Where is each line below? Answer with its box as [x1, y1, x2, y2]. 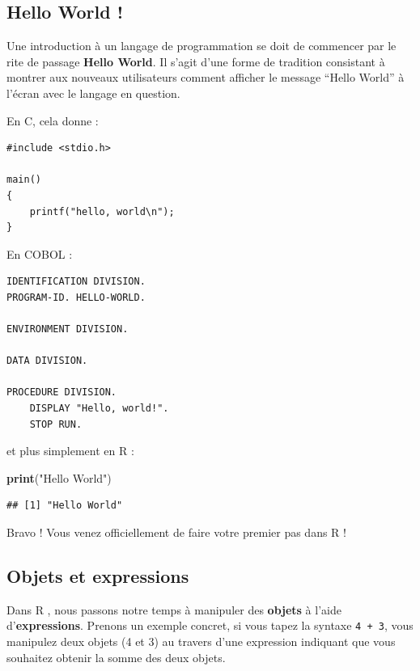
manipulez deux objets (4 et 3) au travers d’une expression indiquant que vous [6, 633, 396, 650]
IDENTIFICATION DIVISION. [6, 276, 146, 288]
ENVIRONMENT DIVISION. [6, 323, 129, 335]
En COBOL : [6, 245, 73, 262]
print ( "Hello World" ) [6, 469, 112, 486]
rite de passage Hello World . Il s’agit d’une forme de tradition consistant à [6, 53, 385, 70]
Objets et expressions [6, 563, 189, 589]
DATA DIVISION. [6, 355, 88, 367]
